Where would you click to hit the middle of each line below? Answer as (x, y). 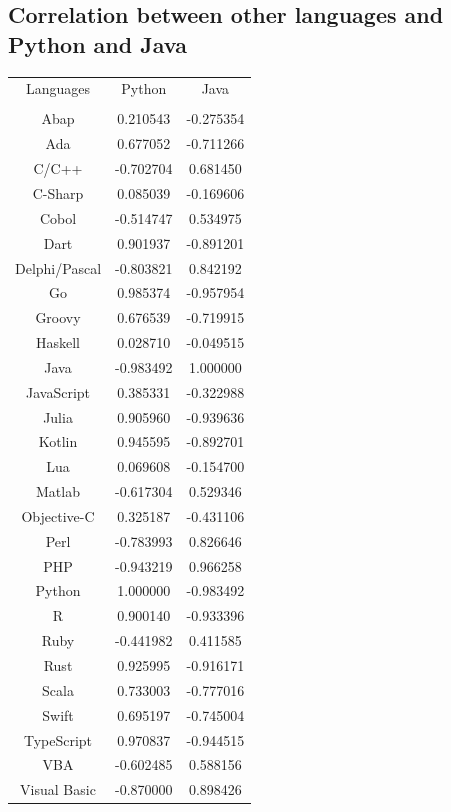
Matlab (58, 491)
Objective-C (58, 515)
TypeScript (58, 739)
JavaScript (58, 391)
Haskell (58, 342)
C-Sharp (58, 192)
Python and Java (97, 43)
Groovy (58, 317)
